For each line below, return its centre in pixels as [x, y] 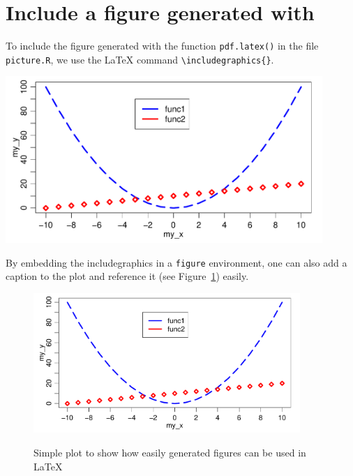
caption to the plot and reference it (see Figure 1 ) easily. [127, 276]
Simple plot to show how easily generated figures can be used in [170, 453]
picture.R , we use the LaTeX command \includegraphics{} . [140, 59]
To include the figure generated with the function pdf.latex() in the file [162, 46]
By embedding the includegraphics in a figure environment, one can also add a [176, 262]
